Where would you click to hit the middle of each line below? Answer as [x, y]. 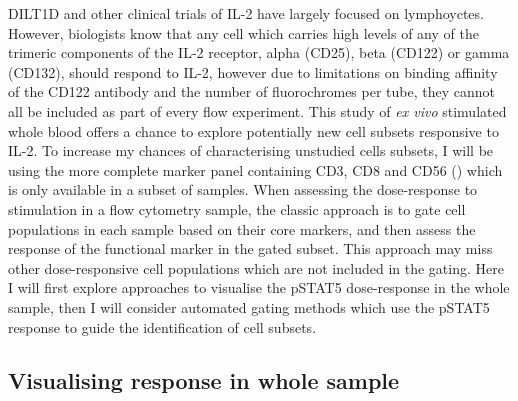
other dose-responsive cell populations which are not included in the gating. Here [256, 267]
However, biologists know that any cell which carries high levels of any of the [243, 32]
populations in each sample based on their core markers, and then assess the [242, 228]
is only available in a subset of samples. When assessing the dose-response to [243, 189]
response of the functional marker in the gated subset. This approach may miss [250, 248]
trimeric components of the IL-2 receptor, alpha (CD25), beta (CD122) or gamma [259, 52]
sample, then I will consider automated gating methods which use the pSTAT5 [249, 306]
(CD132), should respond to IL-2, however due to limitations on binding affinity [253, 71]
